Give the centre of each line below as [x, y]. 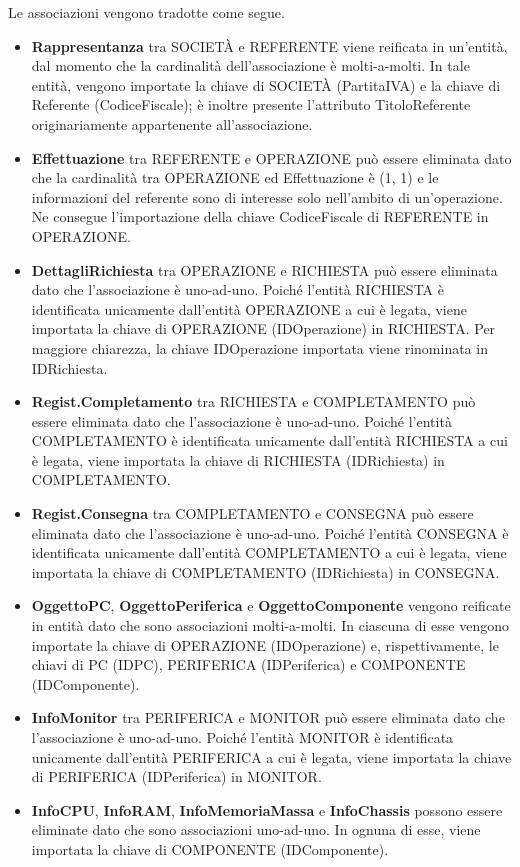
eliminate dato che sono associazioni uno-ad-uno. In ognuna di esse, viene [256, 829]
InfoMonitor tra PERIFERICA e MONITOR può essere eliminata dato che [268, 717]
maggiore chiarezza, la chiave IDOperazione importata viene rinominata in [259, 347]
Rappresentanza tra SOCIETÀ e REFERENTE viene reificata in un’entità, [269, 45]
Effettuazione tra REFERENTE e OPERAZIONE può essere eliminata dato [271, 157]
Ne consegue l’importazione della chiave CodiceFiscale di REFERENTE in [260, 216]
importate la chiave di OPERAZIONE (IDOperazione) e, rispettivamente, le [265, 644]
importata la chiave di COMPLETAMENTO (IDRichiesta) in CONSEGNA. [265, 571]
